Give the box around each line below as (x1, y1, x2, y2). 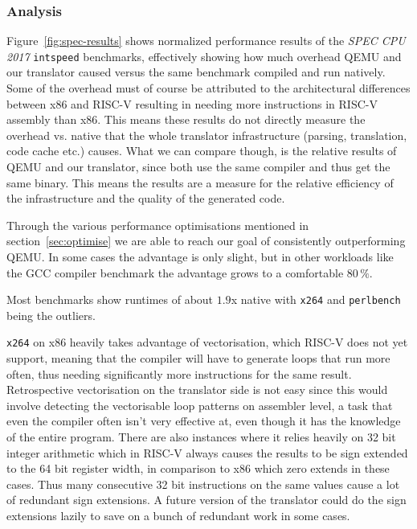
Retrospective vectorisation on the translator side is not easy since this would (6, 381, 388, 398)
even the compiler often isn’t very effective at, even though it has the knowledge (6, 412, 401, 429)
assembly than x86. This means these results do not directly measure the (6, 111, 366, 128)
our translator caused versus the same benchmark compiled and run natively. (6, 64, 386, 80)
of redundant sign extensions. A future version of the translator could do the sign (6, 491, 407, 508)
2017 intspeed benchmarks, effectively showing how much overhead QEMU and (6, 47, 402, 64)
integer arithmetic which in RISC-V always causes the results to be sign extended (6, 444, 408, 461)
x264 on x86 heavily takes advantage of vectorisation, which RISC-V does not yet (6, 334, 408, 351)
